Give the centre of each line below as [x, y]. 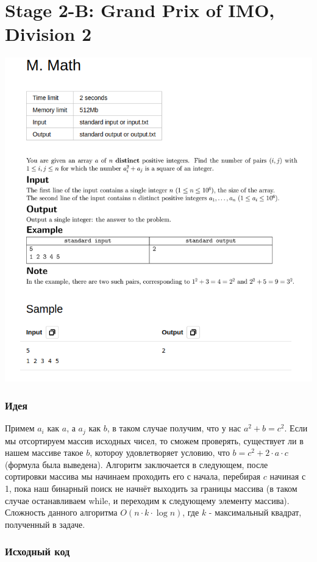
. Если [296, 428]
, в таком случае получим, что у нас [174, 428]
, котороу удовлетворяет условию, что [160, 452]
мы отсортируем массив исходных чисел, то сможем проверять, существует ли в [154, 440]
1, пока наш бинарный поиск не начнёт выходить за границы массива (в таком [151, 488]
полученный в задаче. [45, 524]
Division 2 [48, 34]
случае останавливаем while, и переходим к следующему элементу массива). [147, 500]
